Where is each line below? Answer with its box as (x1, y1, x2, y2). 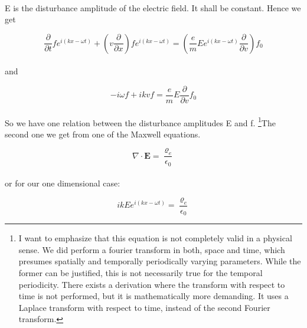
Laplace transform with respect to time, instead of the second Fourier (18, 301, 270, 313)
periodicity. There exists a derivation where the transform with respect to (18, 278, 285, 290)
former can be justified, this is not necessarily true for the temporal (18, 267, 263, 278)
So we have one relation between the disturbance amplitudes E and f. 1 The (5, 114, 276, 129)
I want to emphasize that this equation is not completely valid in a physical (18, 232, 292, 244)
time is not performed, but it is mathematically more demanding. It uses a (18, 290, 289, 302)
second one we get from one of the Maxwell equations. (5, 127, 201, 140)
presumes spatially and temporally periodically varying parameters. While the (18, 255, 301, 267)
